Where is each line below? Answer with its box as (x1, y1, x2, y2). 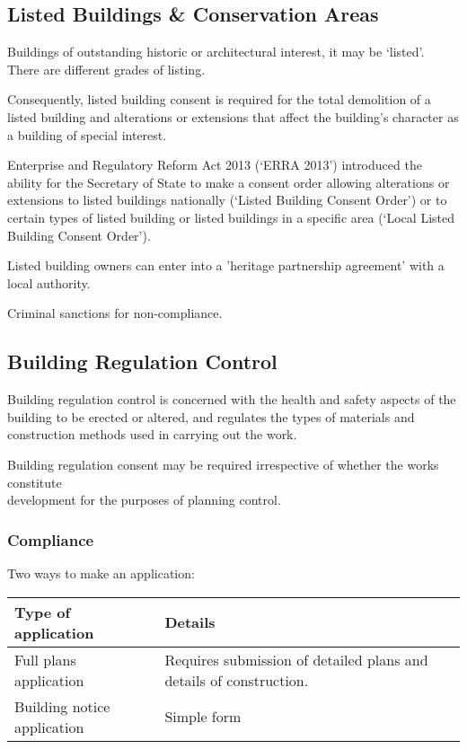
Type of (14, 601, 71, 622)
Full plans (14, 648, 76, 670)
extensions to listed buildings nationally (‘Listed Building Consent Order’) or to (7, 190, 447, 209)
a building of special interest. (7, 125, 167, 144)
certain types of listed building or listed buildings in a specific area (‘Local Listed (7, 207, 454, 226)
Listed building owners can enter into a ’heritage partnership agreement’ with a (7, 256, 445, 275)
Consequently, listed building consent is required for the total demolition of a (7, 90, 431, 109)
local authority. (7, 273, 91, 292)
